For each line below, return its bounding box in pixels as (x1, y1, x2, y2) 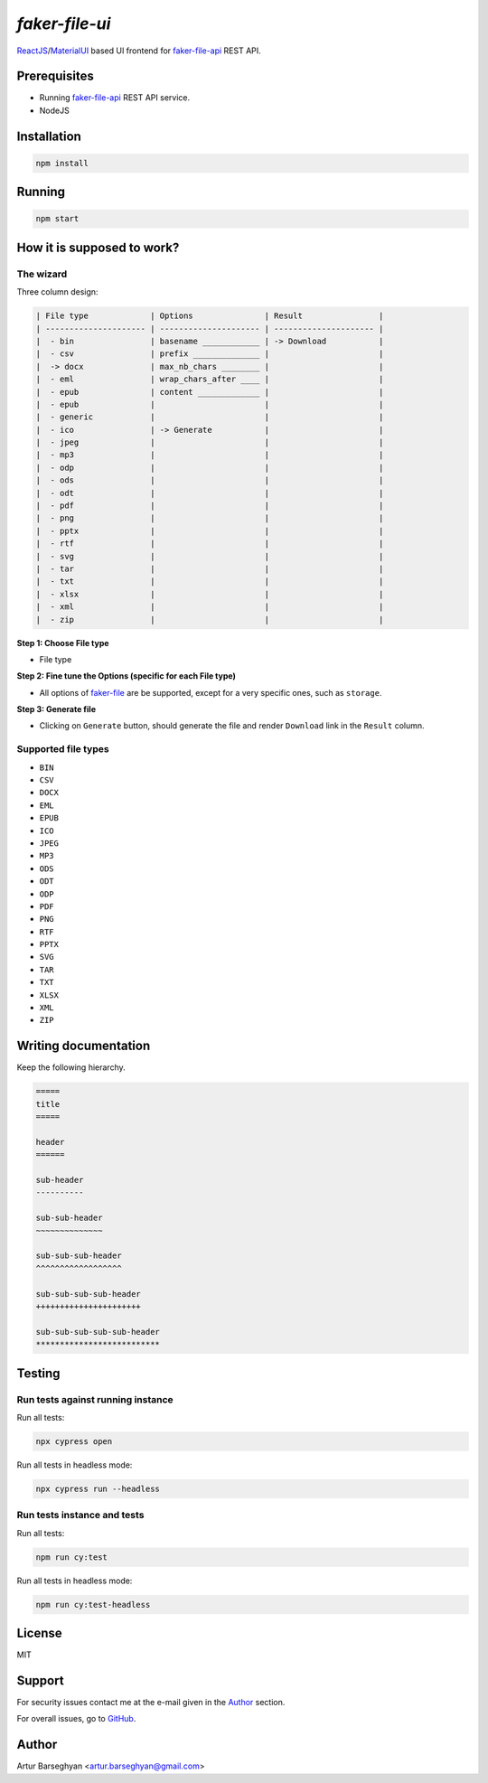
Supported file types (16, 743, 109, 755)
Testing (16, 1365, 61, 1381)
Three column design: (16, 286, 99, 297)
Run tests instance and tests (16, 1509, 145, 1522)
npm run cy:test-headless (35, 1600, 151, 1609)
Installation (16, 128, 81, 144)
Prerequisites (16, 69, 94, 84)
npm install (35, 158, 89, 168)
